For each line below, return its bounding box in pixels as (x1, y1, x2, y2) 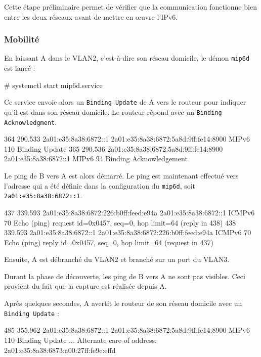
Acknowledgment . (4, 116, 57, 127)
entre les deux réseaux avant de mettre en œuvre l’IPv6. (4, 11, 178, 22)
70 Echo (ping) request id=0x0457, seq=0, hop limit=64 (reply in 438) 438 (4, 217, 236, 228)
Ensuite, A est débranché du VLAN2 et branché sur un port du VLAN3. (4, 254, 230, 264)
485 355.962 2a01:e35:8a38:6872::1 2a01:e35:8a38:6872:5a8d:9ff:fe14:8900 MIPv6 (4, 325, 250, 335)
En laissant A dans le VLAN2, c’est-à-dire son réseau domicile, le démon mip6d (4, 53, 250, 63)
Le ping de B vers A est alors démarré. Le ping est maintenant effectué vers (4, 170, 239, 181)
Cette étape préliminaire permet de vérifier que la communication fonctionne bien (4, 2, 257, 12)
